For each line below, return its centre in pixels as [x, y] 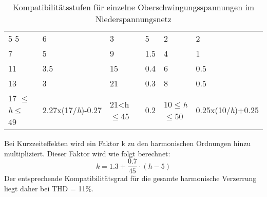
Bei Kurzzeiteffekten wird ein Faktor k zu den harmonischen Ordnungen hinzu [128, 143]
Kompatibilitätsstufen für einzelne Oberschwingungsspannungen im [133, 7]
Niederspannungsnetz [133, 19]
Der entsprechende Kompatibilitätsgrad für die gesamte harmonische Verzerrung [130, 178]
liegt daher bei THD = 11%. [49, 188]
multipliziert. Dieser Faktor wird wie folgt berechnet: [87, 153]
